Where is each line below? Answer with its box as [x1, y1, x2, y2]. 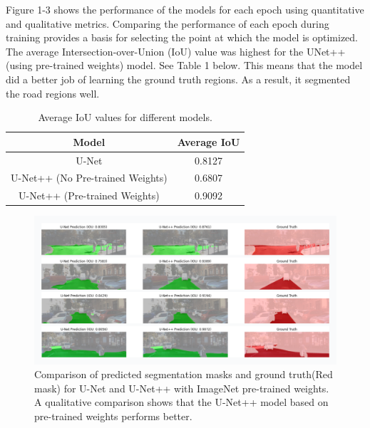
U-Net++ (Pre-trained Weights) [19, 188, 160, 203]
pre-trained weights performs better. [34, 409, 192, 424]
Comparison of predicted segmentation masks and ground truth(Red [34, 367, 333, 382]
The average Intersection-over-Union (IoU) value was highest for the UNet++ [6, 43, 346, 58]
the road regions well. [6, 85, 100, 100]
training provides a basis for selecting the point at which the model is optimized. [6, 30, 359, 45]
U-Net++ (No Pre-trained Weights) [11, 170, 168, 185]
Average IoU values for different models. [38, 110, 212, 125]
